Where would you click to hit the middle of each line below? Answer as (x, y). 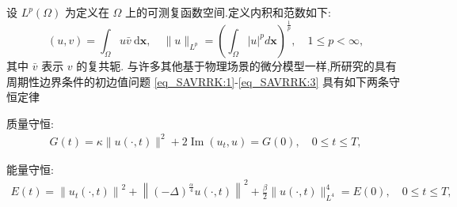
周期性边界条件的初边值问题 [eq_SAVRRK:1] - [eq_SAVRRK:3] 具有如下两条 (198, 81)
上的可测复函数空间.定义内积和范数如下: (228, 12)
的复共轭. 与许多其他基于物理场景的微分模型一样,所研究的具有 (236, 65)
